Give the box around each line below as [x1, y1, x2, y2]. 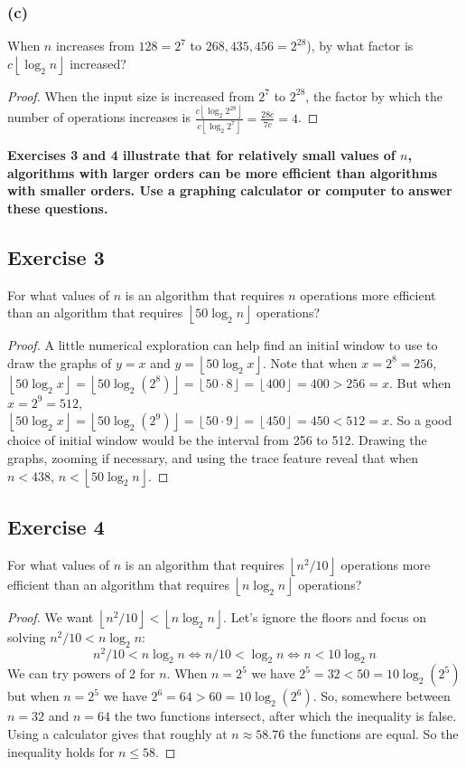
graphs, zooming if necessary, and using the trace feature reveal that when [7, 448, 419, 467]
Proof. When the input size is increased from [7, 86, 255, 105]
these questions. [7, 198, 108, 217]
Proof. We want [7, 607, 94, 626]
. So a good [389, 411, 452, 430]
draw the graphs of [7, 353, 112, 372]
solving [7, 627, 46, 646]
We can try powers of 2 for [7, 664, 155, 683]
